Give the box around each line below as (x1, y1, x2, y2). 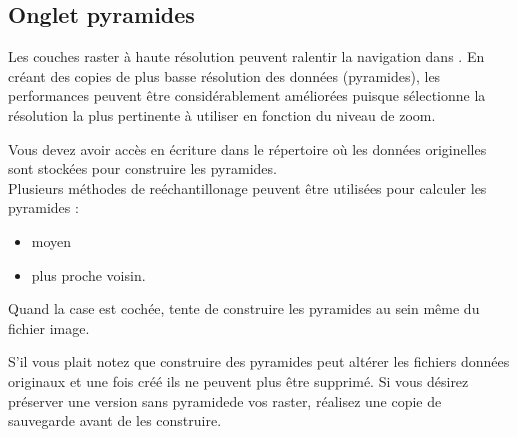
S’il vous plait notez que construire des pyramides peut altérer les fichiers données (8, 351, 510, 372)
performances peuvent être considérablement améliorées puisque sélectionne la (8, 85, 486, 106)
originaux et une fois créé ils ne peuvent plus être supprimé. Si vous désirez (8, 370, 469, 391)
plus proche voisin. (31, 264, 146, 285)
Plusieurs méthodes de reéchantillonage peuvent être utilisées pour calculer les (8, 177, 487, 198)
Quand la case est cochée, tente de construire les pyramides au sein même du (8, 298, 480, 319)
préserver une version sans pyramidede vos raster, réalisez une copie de (8, 390, 442, 411)
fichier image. (8, 317, 90, 338)
